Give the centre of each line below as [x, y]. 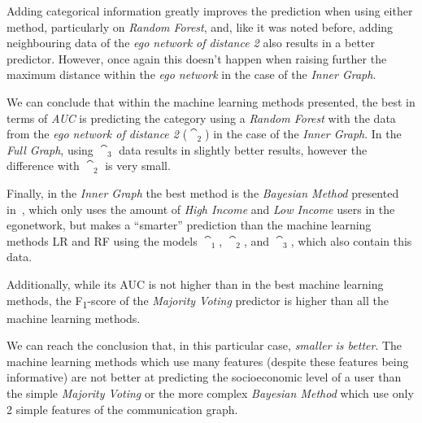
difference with [43, 166]
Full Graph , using [50, 149]
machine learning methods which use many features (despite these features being [208, 361]
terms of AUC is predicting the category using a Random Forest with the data [201, 118]
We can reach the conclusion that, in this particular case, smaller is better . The [204, 345]
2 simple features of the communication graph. [122, 409]
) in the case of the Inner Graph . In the [303, 134]
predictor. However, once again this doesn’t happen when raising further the [197, 58]
